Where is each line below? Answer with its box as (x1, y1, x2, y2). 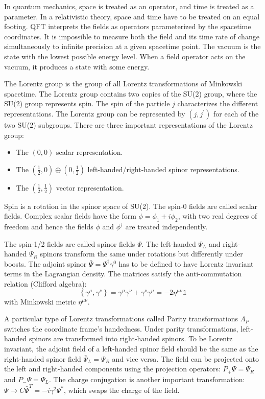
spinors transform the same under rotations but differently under (40, 248, 243, 259)
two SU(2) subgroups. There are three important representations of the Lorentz (4, 119, 253, 130)
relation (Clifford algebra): (4, 278, 87, 289)
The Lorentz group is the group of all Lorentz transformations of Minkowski (4, 78, 243, 89)
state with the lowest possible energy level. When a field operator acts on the (4, 51, 246, 61)
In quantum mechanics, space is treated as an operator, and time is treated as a (4, 1, 254, 11)
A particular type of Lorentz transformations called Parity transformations (4, 313, 238, 324)
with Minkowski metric (4, 296, 76, 307)
